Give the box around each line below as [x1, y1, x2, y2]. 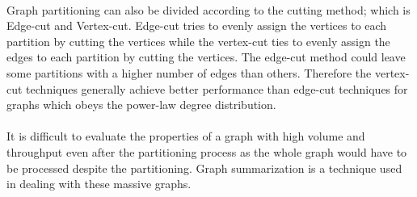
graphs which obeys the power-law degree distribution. [6, 96, 276, 113]
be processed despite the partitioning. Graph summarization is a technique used [6, 159, 402, 176]
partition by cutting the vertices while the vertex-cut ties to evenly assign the [6, 32, 390, 49]
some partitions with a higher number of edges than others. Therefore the [6, 64, 372, 81]
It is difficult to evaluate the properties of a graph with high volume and [6, 128, 365, 145]
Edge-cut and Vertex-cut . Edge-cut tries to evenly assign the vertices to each [6, 17, 387, 34]
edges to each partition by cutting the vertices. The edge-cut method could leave [6, 48, 406, 65]
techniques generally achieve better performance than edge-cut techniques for [26, 80, 408, 97]
